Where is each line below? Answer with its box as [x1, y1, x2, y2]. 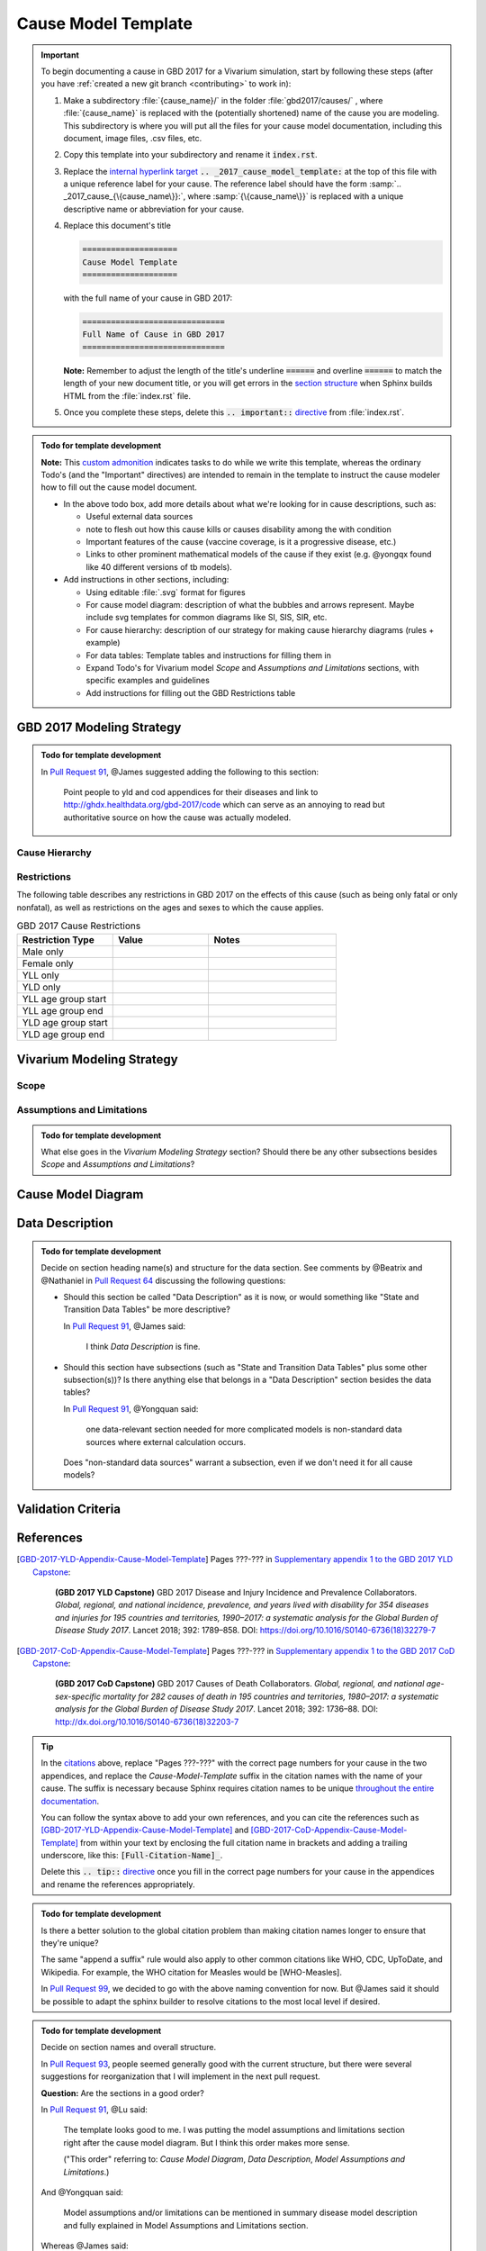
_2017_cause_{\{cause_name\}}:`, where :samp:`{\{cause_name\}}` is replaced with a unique [63, 191, 404, 202]
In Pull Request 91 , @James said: [63, 1320, 186, 1332]
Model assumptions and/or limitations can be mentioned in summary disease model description [63, 2207, 418, 2219]
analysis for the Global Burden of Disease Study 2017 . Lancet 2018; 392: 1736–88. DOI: [55, 1704, 378, 1714]
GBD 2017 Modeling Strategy [16, 719, 182, 735]
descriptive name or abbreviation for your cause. [63, 203, 245, 214]
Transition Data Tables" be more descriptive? [63, 1304, 231, 1315]
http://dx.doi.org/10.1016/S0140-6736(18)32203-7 [55, 1716, 239, 1727]
